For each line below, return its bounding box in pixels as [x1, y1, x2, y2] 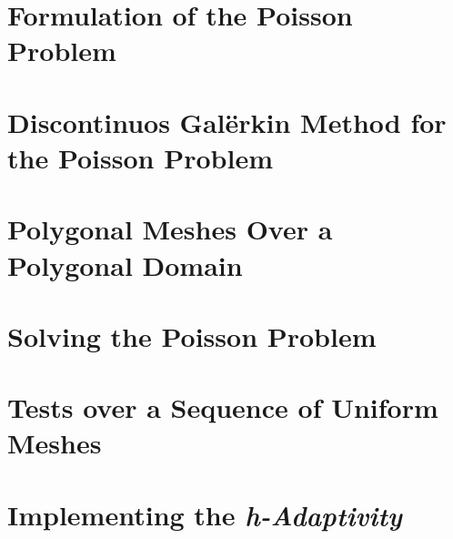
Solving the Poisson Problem [7, 317, 377, 354]
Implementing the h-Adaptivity [7, 495, 402, 534]
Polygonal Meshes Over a [7, 210, 333, 248]
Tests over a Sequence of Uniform [7, 389, 438, 426]
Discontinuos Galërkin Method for [7, 103, 447, 140]
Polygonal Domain [7, 246, 243, 283]
